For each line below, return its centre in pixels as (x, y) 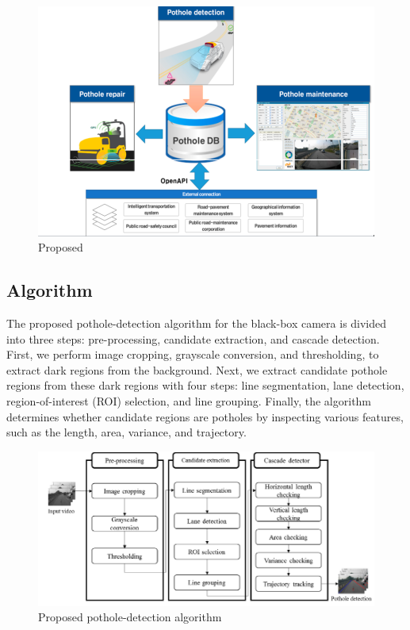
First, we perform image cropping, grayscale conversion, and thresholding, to (193, 354)
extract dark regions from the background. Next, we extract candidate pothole (197, 369)
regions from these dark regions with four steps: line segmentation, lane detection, (205, 385)
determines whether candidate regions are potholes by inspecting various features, (205, 416)
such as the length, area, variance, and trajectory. (126, 432)
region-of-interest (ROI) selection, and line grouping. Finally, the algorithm (189, 401)
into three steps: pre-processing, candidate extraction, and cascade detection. (193, 338)
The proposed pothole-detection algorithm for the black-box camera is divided (197, 323)
